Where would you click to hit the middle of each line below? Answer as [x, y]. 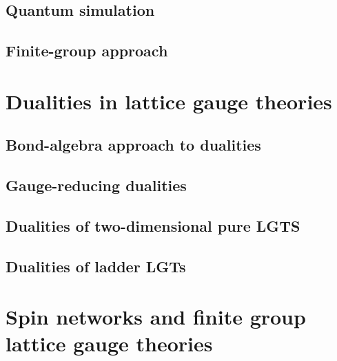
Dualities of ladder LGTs [96, 266]
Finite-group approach [87, 51]
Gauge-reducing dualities [96, 185]
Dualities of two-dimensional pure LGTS [153, 225]
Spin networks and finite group [156, 317]
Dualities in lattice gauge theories [169, 101]
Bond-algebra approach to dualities [133, 145]
